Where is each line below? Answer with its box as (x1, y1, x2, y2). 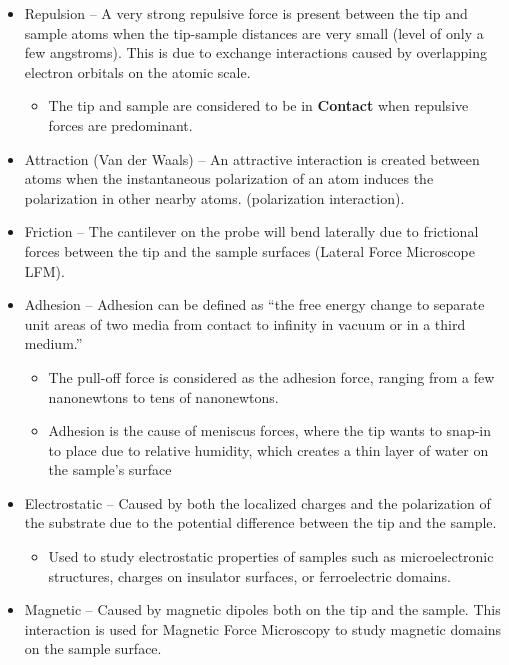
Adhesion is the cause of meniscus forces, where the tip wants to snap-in (48, 420, 492, 441)
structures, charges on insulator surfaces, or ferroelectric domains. (48, 565, 451, 586)
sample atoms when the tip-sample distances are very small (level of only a (24, 22, 484, 43)
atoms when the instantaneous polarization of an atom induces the (24, 168, 434, 189)
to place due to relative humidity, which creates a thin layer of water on (48, 439, 489, 460)
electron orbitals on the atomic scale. (24, 61, 251, 82)
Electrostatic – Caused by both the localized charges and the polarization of (24, 492, 491, 513)
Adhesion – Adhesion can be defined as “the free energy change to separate (24, 294, 485, 315)
